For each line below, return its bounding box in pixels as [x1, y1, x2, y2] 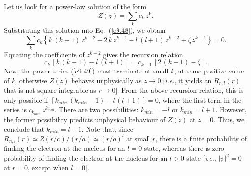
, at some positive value [174, 66, 244, 76]
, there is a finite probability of [155, 133, 247, 143]
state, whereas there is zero [144, 143, 224, 153]
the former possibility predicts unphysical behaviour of [4, 114, 166, 124]
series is [4, 104, 27, 114]
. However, [215, 104, 247, 114]
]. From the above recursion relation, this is [115, 85, 244, 95]
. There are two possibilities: [54, 104, 139, 114]
